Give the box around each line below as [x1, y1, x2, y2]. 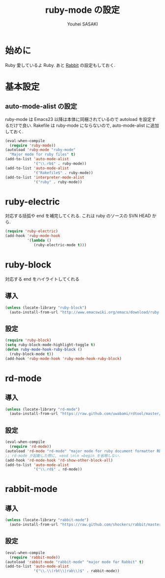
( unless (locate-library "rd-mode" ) [5, 406, 80, 412]
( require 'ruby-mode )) [9, 143, 56, 148]
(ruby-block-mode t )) [9, 351, 54, 356]
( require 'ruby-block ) [5, 338, 52, 343]
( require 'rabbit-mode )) [9, 555, 60, 560]
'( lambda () [27, 238, 52, 243]
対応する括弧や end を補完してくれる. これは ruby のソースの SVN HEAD [5, 213, 151, 219]
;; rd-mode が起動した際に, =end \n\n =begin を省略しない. [5, 453, 121, 458]
